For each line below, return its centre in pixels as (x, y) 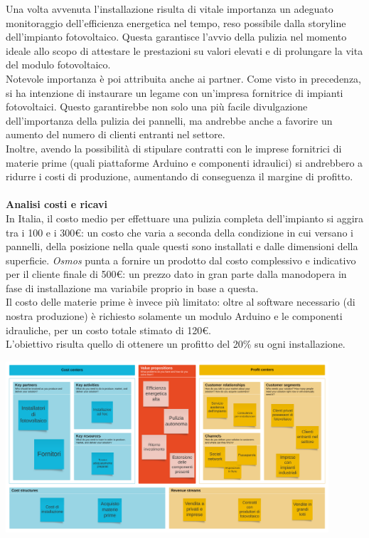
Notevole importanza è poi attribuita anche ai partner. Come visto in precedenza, (183, 78)
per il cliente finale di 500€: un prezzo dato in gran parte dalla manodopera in (176, 274)
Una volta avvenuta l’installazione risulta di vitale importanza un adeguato (170, 9)
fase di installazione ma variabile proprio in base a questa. (132, 288)
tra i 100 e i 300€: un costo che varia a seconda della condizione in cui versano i (180, 232)
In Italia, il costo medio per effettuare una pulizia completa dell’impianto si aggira (185, 218)
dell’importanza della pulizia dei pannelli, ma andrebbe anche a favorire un (169, 120)
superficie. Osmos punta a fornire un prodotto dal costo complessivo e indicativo (181, 260)
